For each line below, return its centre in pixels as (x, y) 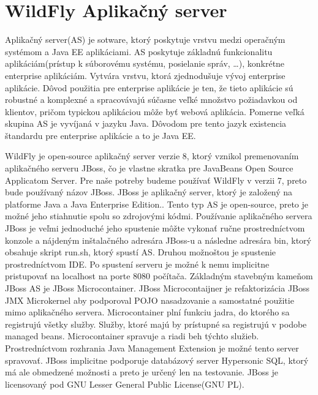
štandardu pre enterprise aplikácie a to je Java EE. (100, 135)
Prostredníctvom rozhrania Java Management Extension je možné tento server (152, 348)
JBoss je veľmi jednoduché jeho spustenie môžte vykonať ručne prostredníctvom (155, 228)
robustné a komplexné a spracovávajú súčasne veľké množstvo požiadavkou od (151, 100)
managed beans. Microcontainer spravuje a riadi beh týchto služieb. (132, 336)
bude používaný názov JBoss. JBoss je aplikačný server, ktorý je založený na (149, 192)
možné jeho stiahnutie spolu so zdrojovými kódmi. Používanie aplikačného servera (159, 216)
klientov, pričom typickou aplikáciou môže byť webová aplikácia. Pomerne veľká (155, 111)
